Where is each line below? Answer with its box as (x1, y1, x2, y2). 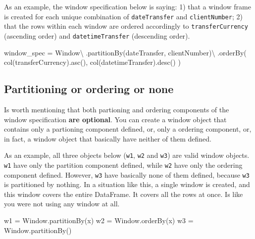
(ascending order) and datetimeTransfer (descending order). (4, 30, 190, 41)
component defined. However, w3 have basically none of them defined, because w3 (4, 169, 250, 180)
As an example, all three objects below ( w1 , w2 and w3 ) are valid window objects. (4, 150, 250, 160)
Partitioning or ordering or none (4, 81, 174, 96)
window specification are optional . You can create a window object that (4, 114, 227, 124)
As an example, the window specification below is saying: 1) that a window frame (4, 1, 251, 11)
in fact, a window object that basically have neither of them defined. (4, 133, 211, 143)
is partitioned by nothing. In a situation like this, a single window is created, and (4, 179, 250, 190)
